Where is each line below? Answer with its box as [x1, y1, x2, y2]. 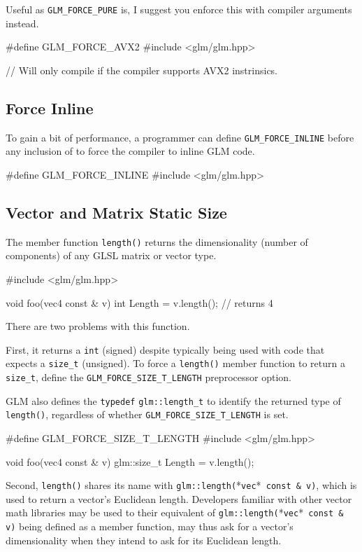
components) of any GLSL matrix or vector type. [6, 248, 217, 263]
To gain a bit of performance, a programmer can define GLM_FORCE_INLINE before [6, 130, 354, 144]
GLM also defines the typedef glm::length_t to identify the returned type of [6, 393, 341, 408]
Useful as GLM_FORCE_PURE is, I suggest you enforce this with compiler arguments [6, 2, 352, 16]
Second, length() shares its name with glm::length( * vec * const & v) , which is [6, 478, 357, 492]
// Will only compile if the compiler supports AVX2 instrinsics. [6, 62, 278, 77]
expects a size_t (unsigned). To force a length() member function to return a [6, 356, 345, 371]
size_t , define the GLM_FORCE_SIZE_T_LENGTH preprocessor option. [6, 370, 291, 385]
